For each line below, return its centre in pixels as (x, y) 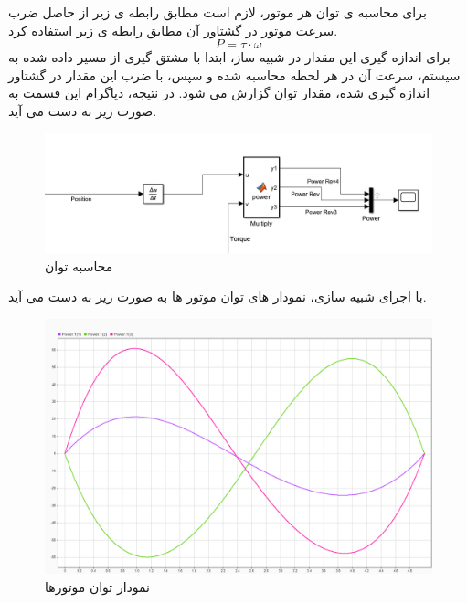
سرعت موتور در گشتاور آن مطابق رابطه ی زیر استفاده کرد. (173, 30)
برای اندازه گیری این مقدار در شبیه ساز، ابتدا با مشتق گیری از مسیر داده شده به (229, 57)
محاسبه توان (79, 265)
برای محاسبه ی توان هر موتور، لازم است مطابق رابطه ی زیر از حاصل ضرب (218, 12)
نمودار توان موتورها (98, 586)
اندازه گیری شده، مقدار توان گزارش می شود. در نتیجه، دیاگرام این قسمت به (219, 93)
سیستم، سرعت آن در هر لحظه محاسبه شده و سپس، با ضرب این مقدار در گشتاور (234, 74)
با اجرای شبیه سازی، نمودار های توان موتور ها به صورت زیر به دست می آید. (218, 296)
